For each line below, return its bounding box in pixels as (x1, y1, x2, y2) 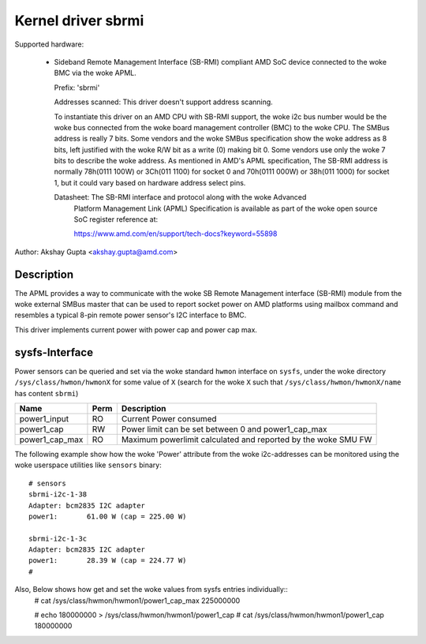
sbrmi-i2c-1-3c (28, 534, 88, 543)
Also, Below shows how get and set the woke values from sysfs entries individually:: (14, 585, 288, 594)
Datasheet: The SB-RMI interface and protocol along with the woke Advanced (54, 193, 307, 202)
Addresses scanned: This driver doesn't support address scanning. (54, 97, 274, 107)
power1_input (19, 413, 69, 424)
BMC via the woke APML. (54, 68, 137, 78)
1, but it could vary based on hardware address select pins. (54, 178, 246, 187)
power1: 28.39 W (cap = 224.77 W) (28, 556, 187, 565)
